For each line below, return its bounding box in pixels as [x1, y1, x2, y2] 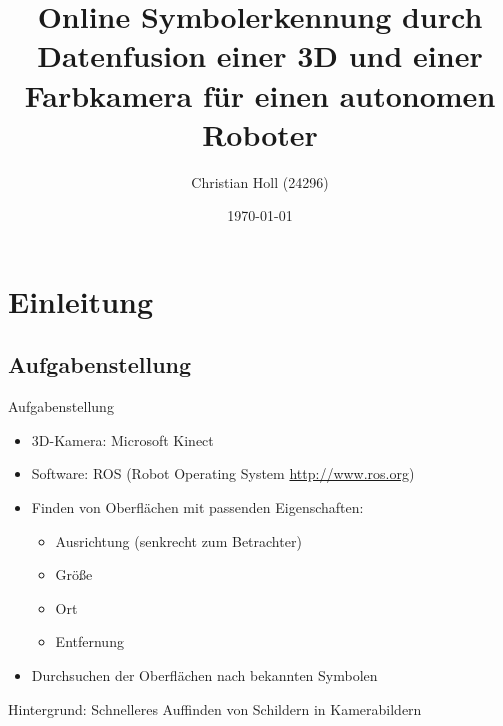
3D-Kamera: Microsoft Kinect [31, 429, 214, 450]
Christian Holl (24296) [191, 171, 329, 192]
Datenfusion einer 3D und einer [37, 35, 483, 76]
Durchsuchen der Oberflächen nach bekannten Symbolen [31, 665, 378, 686]
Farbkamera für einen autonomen [24, 74, 496, 115]
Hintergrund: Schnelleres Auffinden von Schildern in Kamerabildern [8, 698, 422, 719]
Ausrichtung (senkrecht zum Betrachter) [55, 530, 302, 551]
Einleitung [8, 280, 154, 321]
